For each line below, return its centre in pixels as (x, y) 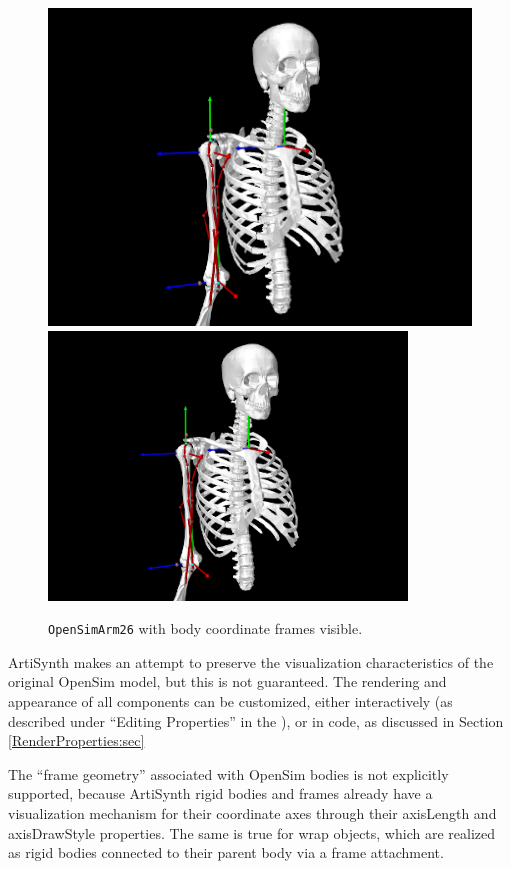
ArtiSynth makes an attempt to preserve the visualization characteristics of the (251, 661)
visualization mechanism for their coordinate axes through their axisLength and (252, 813)
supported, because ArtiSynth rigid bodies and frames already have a (220, 793)
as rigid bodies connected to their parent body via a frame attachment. (226, 852)
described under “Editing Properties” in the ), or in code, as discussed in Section (256, 720)
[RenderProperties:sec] (76, 740)
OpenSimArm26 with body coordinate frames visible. (205, 628)
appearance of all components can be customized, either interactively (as (230, 701)
